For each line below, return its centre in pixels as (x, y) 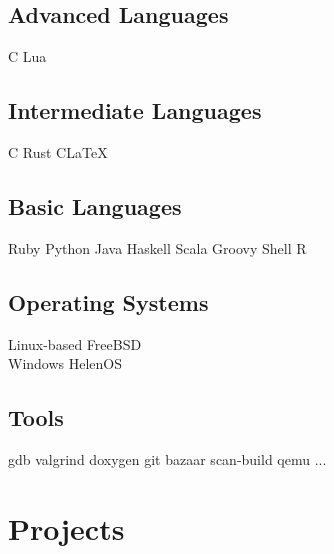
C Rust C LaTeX (58, 152)
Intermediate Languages (135, 110)
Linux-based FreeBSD (75, 343)
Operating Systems (108, 301)
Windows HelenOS (65, 363)
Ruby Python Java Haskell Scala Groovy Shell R (157, 247)
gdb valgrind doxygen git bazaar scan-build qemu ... (167, 458)
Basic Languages (95, 205)
